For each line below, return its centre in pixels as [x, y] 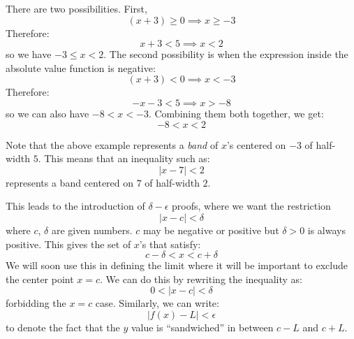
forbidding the [36, 303]
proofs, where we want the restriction [251, 206]
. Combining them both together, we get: [236, 113]
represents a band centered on [70, 182]
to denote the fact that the [63, 327]
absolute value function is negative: [81, 67]
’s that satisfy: [170, 244]
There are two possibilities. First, [76, 8]
